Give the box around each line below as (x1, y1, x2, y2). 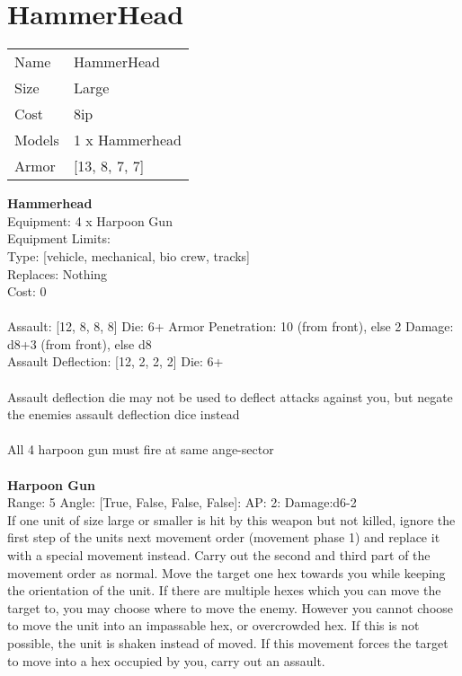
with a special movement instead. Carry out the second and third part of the (7, 546, 431, 564)
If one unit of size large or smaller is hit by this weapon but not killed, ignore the (7, 510, 456, 529)
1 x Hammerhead (73, 129, 182, 151)
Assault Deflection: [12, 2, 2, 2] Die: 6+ (7, 352, 224, 371)
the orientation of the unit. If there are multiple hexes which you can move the (7, 581, 441, 600)
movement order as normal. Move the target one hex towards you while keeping (7, 563, 446, 582)
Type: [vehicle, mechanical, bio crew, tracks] (7, 246, 251, 265)
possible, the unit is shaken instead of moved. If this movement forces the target (7, 633, 449, 652)
